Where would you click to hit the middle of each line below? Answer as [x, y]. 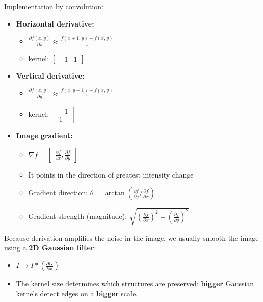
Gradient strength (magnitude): [78, 216]
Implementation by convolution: [54, 6]
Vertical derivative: [50, 75]
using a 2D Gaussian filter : [50, 248]
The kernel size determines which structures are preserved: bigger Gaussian [135, 283]
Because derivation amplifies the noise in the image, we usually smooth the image [131, 237]
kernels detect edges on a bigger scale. [77, 293]
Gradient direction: [58, 193]
